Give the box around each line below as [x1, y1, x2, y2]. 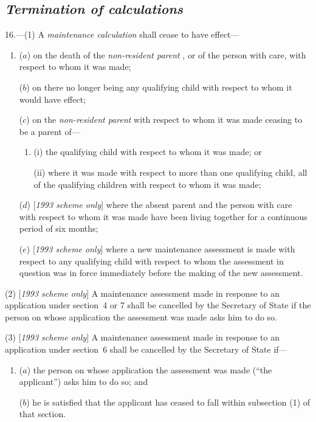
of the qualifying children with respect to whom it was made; [33, 178, 261, 190]
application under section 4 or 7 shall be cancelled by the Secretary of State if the [5, 299, 311, 311]
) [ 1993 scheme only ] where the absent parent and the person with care [27, 198, 292, 211]
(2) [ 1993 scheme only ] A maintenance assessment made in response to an [5, 286, 280, 299]
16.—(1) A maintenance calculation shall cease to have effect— [5, 28, 239, 41]
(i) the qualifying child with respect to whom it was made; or [33, 145, 262, 158]
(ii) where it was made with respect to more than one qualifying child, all [33, 165, 307, 178]
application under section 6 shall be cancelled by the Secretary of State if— [5, 343, 287, 356]
